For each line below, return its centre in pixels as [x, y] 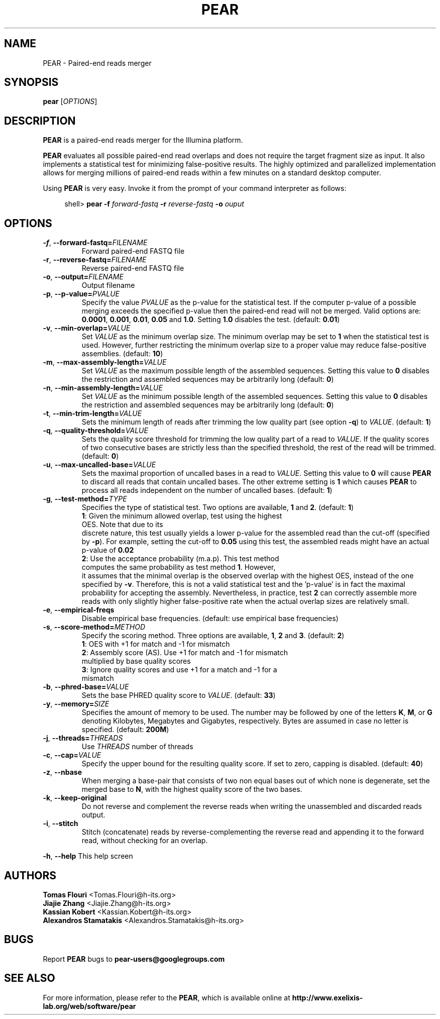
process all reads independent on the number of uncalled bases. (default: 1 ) [207, 490]
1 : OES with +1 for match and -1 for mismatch [156, 644]
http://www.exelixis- [327, 997]
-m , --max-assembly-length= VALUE [105, 362]
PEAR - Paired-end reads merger [97, 63]
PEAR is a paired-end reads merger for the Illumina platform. [143, 140]
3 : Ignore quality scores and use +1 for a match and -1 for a [179, 670]
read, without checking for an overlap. [145, 841]
